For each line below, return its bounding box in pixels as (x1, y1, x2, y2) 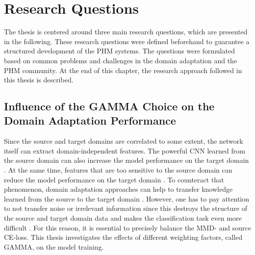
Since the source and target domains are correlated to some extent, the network (4, 136, 243, 146)
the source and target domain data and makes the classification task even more (4, 213, 242, 223)
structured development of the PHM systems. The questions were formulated (4, 46, 235, 56)
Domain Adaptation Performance (4, 113, 176, 128)
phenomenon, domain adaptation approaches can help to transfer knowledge (4, 184, 233, 194)
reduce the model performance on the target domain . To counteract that (4, 174, 224, 184)
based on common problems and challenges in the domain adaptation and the (4, 55, 237, 65)
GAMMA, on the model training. (4, 241, 104, 252)
